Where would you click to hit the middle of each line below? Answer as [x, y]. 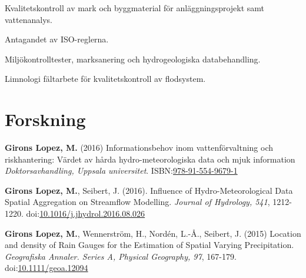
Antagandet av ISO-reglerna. [57, 39]
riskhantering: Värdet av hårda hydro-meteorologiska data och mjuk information [150, 159]
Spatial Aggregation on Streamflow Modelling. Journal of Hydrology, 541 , [137, 202]
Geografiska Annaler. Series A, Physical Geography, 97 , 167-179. [121, 256]
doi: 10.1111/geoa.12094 [46, 268]
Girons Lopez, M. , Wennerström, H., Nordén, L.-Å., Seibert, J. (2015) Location [153, 233]
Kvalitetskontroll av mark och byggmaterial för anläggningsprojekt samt [135, 8]
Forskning [45, 119]
